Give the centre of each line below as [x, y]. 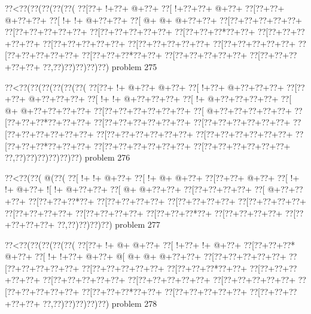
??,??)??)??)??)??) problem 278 [100, 303]
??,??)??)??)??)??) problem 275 [100, 66]
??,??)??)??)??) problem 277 [109, 224]
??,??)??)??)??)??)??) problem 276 [68, 157]
